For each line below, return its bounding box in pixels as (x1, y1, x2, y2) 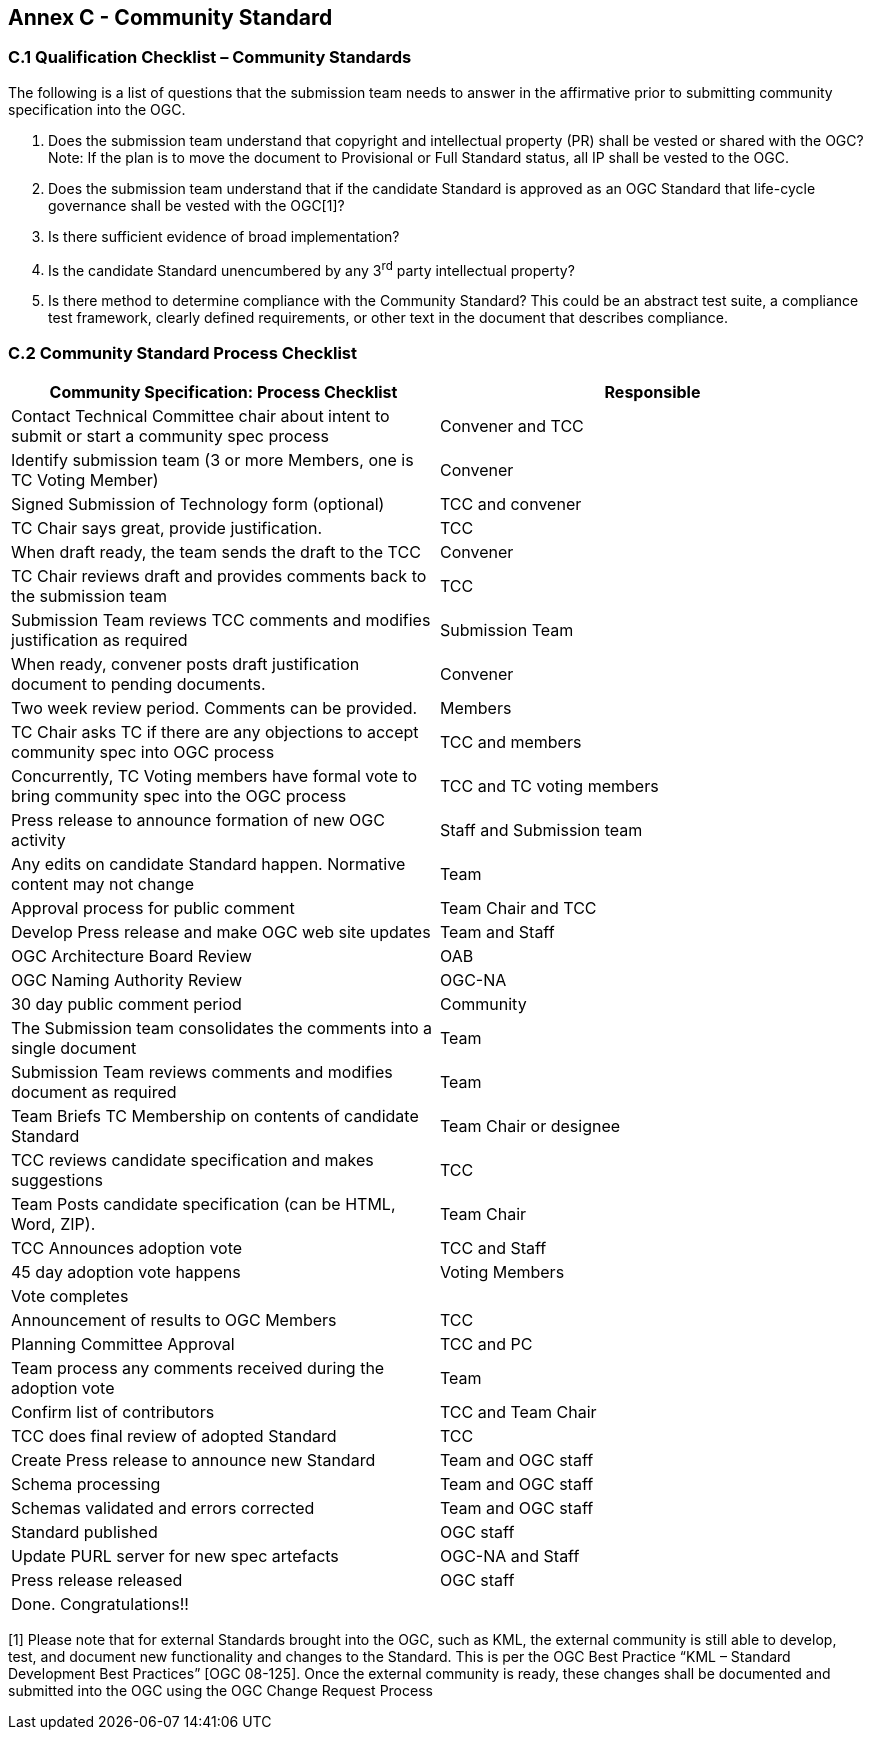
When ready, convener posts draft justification (11, 654, 360, 675)
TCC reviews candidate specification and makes (11, 1150, 374, 1171)
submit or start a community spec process (11, 426, 329, 447)
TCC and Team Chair (440, 1402, 597, 1423)
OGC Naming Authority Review (11, 970, 243, 991)
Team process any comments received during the (11, 1358, 385, 1379)
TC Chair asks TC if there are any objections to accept (11, 722, 419, 743)
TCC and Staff (440, 1238, 547, 1259)
